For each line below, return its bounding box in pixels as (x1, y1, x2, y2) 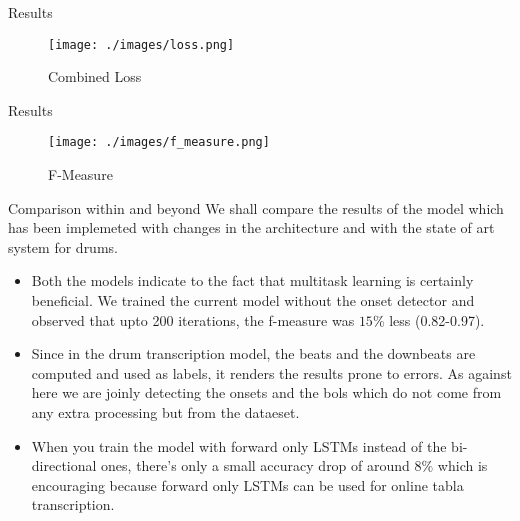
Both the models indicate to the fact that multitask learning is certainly (31, 270, 474, 291)
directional (31, 455, 97, 476)
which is (437, 455, 488, 476)
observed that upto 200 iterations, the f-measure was (31, 309, 355, 330)
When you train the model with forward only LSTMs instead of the (31, 435, 447, 456)
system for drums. (8, 236, 118, 257)
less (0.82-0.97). (389, 309, 485, 330)
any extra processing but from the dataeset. (31, 402, 300, 423)
